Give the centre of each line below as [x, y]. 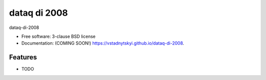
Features [23, 57]
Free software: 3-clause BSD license [58, 36]
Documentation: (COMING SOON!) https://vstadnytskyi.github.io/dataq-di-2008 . [103, 43]
